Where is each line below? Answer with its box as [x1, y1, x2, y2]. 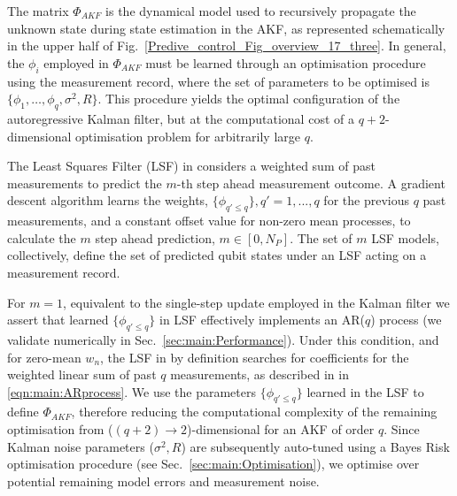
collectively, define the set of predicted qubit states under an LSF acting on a [7, 246, 427, 264]
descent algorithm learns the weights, [7, 191, 209, 210]
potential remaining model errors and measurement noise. [7, 471, 320, 490]
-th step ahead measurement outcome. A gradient [176, 173, 445, 192]
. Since [383, 420, 420, 439]
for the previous [323, 191, 409, 210]
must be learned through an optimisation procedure [145, 53, 426, 72]
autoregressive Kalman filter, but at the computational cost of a [7, 109, 354, 127]
